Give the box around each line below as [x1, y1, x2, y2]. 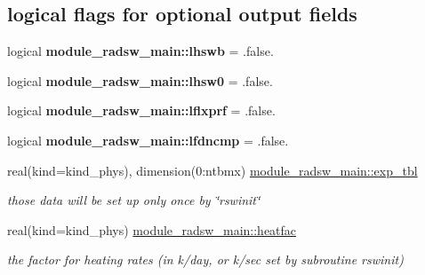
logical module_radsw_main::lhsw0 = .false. [7, 71, 273, 90]
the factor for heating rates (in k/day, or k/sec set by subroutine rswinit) [7, 250, 404, 269]
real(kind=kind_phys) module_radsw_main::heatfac [7, 220, 297, 239]
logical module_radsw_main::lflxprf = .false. [7, 101, 276, 120]
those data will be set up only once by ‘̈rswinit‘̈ [7, 191, 261, 209]
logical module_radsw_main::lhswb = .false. [7, 42, 274, 60]
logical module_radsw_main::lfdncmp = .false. [7, 130, 289, 149]
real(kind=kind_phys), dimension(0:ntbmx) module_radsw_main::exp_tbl [7, 161, 418, 179]
